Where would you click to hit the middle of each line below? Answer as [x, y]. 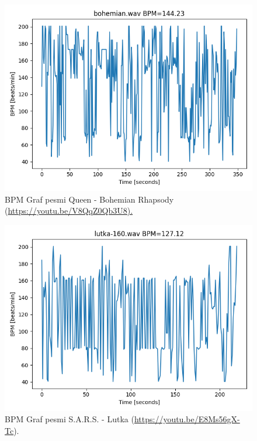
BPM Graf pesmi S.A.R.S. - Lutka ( [70, 419]
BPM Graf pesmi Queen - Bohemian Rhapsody [89, 199]
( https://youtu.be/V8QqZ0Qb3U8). [69, 211]
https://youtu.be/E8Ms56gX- [187, 419]
